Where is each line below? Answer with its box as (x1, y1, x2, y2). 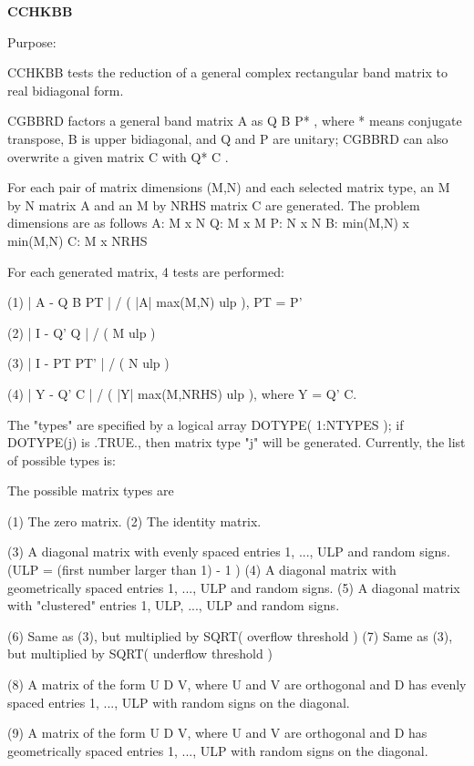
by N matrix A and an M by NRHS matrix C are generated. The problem (7, 195, 420, 214)
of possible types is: (7, 450, 116, 469)
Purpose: (7, 32, 57, 51)
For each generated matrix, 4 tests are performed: (7, 261, 284, 281)
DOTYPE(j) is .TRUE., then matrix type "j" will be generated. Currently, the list (7, 433, 466, 452)
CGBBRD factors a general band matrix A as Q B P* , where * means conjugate (7, 111, 462, 130)
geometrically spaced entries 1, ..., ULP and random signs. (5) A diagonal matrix (7, 577, 460, 597)
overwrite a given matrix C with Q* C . (7, 147, 229, 166)
